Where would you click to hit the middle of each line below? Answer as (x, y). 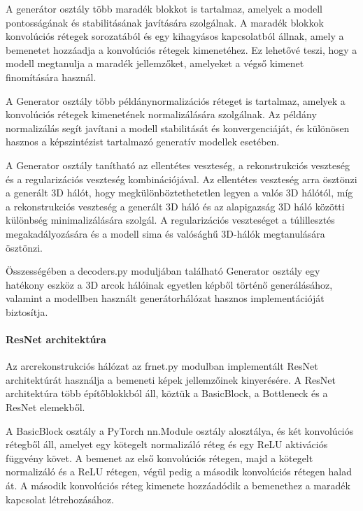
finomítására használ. (51, 77)
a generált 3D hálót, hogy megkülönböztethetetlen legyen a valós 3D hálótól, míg (179, 193)
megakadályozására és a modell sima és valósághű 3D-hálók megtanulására (165, 233)
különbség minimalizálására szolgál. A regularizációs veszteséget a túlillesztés (170, 220)
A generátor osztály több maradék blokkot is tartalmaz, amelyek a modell (164, 8)
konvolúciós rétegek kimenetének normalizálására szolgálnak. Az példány (161, 114)
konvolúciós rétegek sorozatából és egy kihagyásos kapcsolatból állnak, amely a (175, 36)
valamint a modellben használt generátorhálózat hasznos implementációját (165, 298)
